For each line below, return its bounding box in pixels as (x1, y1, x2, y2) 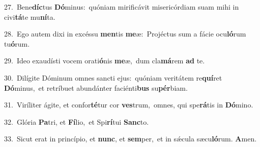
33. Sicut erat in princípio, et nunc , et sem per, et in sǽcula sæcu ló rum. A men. (4, 133, 257, 144)
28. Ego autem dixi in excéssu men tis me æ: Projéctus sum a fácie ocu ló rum (4, 28, 246, 39)
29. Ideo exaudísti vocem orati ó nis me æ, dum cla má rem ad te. (4, 55, 205, 66)
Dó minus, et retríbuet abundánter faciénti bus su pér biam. (4, 82, 188, 93)
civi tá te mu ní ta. (4, 11, 55, 22)
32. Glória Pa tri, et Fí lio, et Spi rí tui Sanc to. (4, 116, 149, 127)
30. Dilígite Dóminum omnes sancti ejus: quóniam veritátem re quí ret (4, 72, 222, 83)
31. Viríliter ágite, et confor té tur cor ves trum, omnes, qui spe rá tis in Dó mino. (4, 99, 253, 110)
